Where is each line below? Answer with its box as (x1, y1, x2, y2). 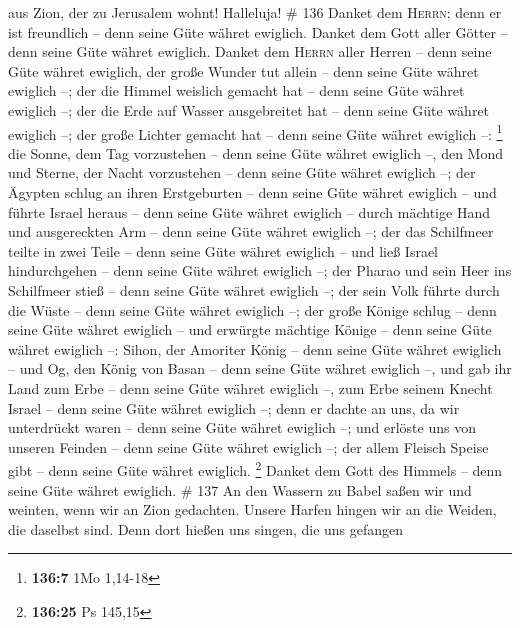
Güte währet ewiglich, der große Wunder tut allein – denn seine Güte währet (8, 60, 479, 81)
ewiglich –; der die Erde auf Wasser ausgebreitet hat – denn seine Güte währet (8, 99, 490, 120)
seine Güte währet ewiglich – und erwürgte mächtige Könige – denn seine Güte (8, 319, 492, 340)
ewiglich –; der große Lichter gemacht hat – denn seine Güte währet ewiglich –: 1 (8, 120, 503, 144)
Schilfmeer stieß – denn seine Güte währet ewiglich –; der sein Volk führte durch (8, 279, 500, 300)
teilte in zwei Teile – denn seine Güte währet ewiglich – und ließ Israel (8, 240, 438, 261)
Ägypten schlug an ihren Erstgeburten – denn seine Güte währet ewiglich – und (8, 182, 497, 202)
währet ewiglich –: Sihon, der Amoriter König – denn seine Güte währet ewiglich (8, 338, 502, 359)
